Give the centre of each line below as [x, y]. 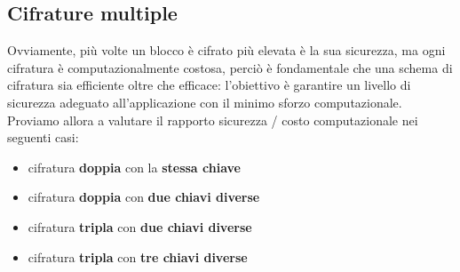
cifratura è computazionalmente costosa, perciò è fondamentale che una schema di [230, 67]
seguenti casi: [43, 137]
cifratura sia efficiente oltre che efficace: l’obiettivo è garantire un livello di [209, 85]
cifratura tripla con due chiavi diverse [140, 226]
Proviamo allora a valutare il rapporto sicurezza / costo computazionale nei [213, 120]
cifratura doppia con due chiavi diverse [144, 197]
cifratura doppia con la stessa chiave [134, 167]
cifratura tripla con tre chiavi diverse [138, 256]
